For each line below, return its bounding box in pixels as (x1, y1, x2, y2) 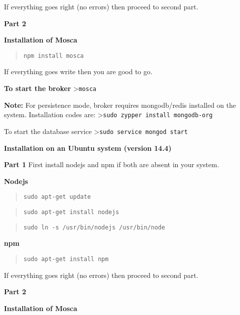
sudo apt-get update (23, 193, 91, 201)
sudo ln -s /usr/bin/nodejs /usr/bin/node (23, 224, 165, 231)
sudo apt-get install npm (23, 255, 109, 263)
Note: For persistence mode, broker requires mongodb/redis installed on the (4, 99, 236, 110)
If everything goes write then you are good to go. (4, 66, 153, 77)
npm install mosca (23, 52, 84, 59)
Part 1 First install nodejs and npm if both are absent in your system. (4, 159, 219, 170)
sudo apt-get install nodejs (23, 209, 120, 216)
